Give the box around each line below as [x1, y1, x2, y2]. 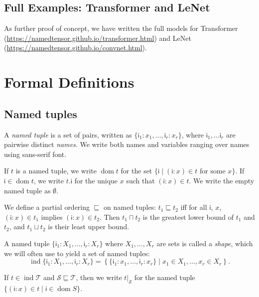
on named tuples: [104, 202, 156, 212]
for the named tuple [134, 272, 195, 283]
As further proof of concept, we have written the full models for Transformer [4, 23, 238, 33]
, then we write [76, 272, 122, 283]
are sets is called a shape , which [156, 238, 253, 248]
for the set [121, 165, 152, 176]
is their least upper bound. [48, 221, 129, 232]
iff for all [180, 202, 207, 212]
